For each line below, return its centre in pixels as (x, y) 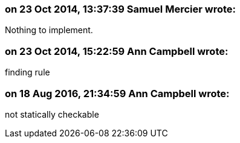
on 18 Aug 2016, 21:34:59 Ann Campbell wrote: (117, 93)
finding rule (28, 72)
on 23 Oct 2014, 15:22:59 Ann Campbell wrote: (117, 51)
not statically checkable (52, 114)
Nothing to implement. (49, 30)
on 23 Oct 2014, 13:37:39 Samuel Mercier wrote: (120, 9)
